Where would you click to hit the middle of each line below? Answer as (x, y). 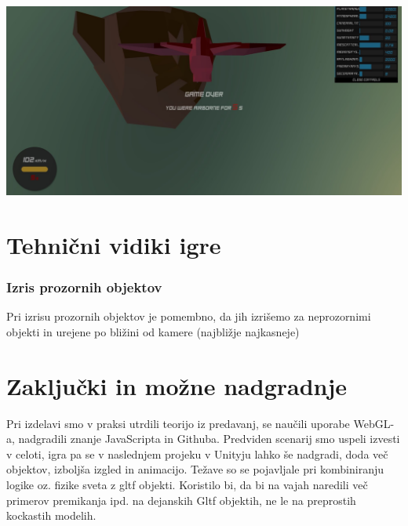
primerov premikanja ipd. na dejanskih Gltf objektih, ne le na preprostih (181, 500)
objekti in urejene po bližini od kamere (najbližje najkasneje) (153, 331)
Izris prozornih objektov (84, 287)
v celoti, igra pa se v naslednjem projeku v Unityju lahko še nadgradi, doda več (197, 453)
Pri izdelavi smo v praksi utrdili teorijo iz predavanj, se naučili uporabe (178, 423)
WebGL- (374, 423)
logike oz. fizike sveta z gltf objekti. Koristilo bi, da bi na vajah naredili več (187, 485)
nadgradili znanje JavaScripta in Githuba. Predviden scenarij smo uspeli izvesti (209, 439)
